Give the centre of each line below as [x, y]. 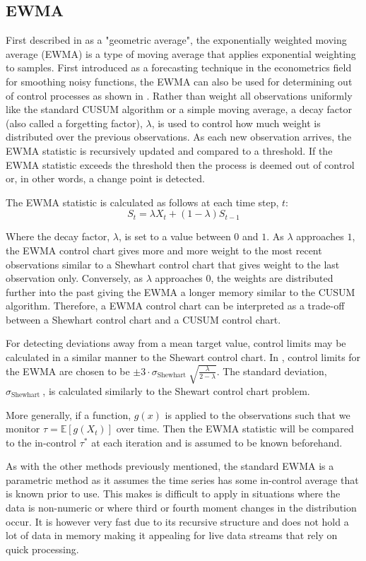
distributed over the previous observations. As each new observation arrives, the [179, 137]
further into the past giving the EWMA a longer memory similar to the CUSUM [181, 291]
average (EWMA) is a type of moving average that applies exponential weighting [181, 53]
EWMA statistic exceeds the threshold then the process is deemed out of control [180, 164]
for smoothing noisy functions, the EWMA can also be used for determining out [179, 81]
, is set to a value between [175, 236]
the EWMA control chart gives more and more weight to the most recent [164, 250]
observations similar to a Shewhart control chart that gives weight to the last [173, 264]
